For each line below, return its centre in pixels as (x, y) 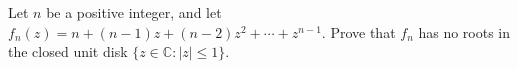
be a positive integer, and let (134, 12)
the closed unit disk (68, 51)
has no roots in (464, 31)
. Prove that (358, 31)
